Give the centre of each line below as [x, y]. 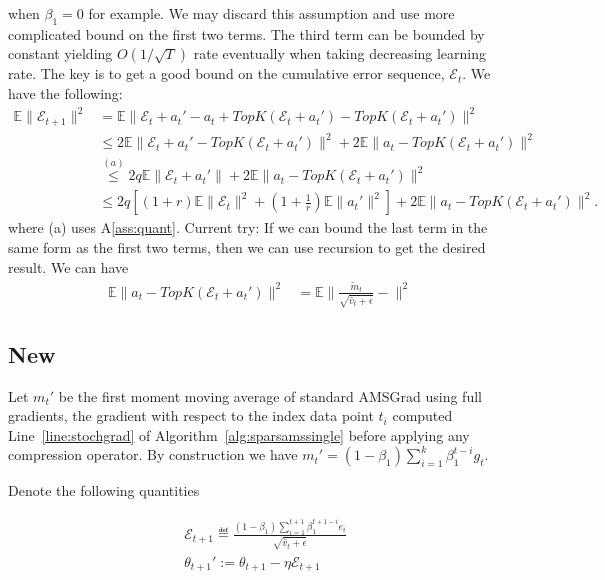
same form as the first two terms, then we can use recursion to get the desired [247, 246]
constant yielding [60, 53]
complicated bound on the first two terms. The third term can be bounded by [246, 33]
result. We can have [68, 266]
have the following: [65, 92]
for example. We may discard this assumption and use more [271, 13]
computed [422, 415]
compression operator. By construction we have [153, 454]
